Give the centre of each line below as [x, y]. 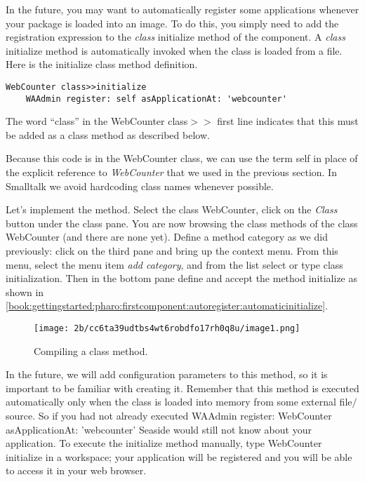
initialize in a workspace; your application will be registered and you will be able [179, 456]
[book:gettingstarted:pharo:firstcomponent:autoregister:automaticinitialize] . [167, 306]
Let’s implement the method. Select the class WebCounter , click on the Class [172, 209]
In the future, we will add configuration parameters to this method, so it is [167, 374]
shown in [25, 292]
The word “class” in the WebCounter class [97, 121]
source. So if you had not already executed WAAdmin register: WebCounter [169, 416]
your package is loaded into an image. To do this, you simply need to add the [172, 23]
